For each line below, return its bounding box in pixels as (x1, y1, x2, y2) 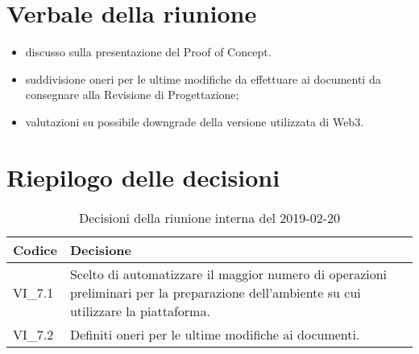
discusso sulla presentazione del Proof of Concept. (25, 43, 272, 60)
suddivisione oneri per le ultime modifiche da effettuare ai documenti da (25, 70, 381, 87)
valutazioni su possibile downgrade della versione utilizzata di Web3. (25, 113, 364, 130)
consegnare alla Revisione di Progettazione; (25, 86, 239, 103)
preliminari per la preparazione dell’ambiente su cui (69, 282, 361, 302)
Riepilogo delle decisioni (6, 160, 280, 193)
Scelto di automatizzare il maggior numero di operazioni (69, 264, 388, 283)
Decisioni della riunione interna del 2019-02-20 (79, 208, 340, 227)
